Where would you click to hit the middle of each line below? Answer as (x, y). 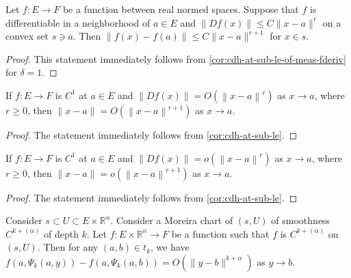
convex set (27, 36)
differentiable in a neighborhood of (78, 22)
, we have (170, 247)
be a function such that (220, 233)
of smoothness (301, 220)
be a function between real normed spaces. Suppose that (181, 9)
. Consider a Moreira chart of (172, 220)
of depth (61, 233)
